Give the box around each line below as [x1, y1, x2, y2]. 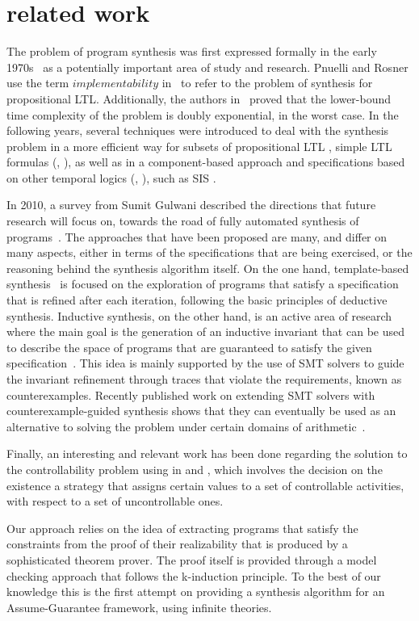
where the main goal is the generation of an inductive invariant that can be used [6, 323, 404, 340]
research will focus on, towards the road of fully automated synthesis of [6, 212, 359, 229]
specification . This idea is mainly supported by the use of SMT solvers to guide [6, 355, 404, 371]
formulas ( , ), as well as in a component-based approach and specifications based [6, 153, 405, 170]
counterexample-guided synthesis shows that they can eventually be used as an [6, 402, 396, 419]
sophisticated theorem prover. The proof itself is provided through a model [6, 551, 377, 568]
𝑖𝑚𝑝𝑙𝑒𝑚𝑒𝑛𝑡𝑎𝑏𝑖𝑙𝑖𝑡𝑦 [72, 78, 159, 90]
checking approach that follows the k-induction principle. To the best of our [6, 567, 381, 584]
